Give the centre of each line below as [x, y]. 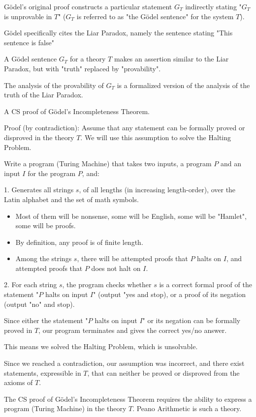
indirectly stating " [213, 6]
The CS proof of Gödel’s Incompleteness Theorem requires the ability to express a [128, 399]
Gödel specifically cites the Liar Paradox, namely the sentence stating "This [118, 33]
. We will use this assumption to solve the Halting [156, 137]
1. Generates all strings [39, 190]
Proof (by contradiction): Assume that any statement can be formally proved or [125, 128]
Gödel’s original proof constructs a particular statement [88, 6]
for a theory [88, 59]
